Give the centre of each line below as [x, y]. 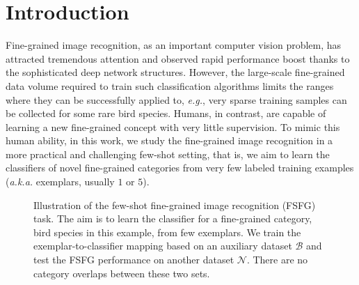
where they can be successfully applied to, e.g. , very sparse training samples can [176, 99]
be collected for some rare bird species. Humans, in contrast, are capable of [166, 113]
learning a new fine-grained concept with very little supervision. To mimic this [173, 126]
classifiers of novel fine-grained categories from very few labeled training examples [180, 168]
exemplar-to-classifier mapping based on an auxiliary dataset [163, 246]
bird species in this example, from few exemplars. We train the [167, 232]
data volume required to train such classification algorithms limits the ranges [170, 85]
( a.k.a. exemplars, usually [60, 182]
